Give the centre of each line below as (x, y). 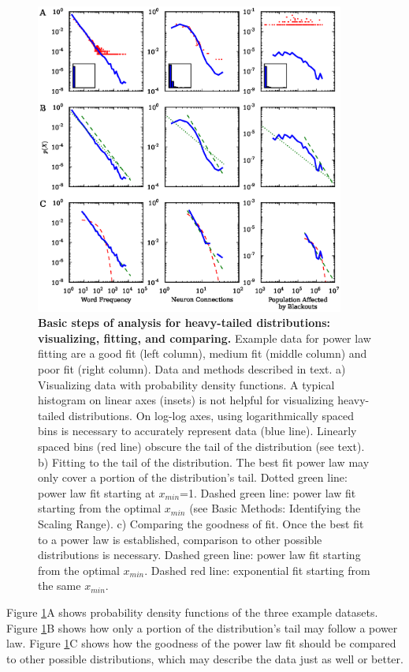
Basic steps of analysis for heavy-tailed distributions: (184, 323)
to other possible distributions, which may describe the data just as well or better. (205, 658)
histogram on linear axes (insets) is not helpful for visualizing (186, 400)
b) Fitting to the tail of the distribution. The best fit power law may (204, 462)
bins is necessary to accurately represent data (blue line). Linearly (197, 431)
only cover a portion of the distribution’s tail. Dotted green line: (193, 477)
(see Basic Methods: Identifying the (275, 508)
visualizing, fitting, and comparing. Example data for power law (204, 338)
